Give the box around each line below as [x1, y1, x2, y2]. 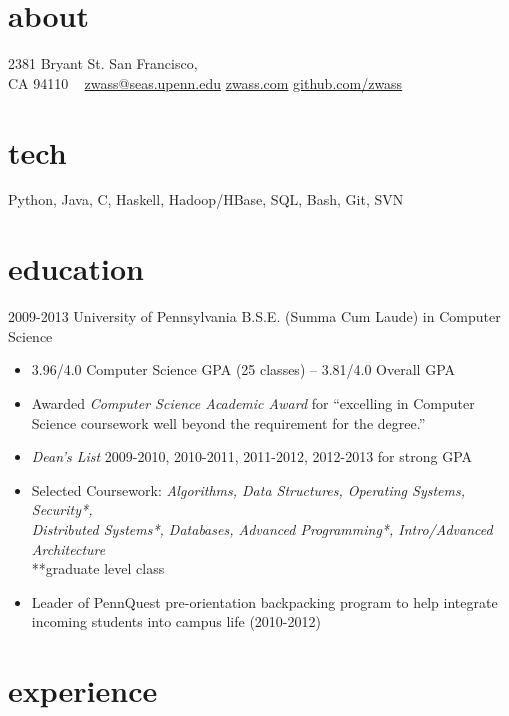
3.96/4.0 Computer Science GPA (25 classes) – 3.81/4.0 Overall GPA [31, 359, 456, 380]
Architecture [31, 538, 106, 559]
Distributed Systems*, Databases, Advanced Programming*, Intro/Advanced [31, 518, 493, 539]
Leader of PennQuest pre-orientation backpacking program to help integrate [31, 591, 498, 612]
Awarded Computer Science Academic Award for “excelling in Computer [31, 392, 475, 413]
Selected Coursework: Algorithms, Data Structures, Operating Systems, [31, 479, 465, 500]
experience [8, 670, 158, 711]
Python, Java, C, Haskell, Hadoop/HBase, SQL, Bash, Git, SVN [8, 189, 404, 210]
